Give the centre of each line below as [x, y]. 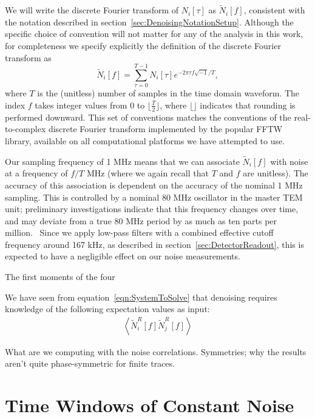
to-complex [25, 129]
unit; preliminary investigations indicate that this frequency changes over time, [152, 209]
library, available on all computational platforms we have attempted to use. [145, 140]
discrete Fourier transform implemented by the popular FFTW [165, 129]
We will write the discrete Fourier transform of [92, 10]
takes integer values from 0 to [90, 105]
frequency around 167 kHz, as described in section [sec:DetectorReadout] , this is [154, 244]
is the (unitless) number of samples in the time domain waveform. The [168, 93]
